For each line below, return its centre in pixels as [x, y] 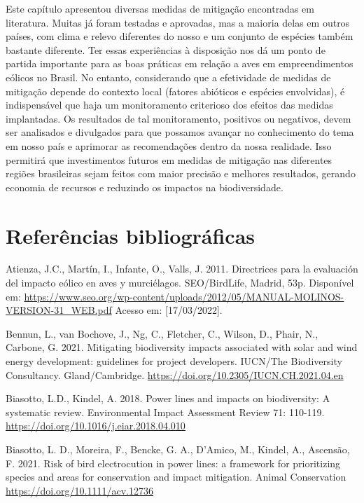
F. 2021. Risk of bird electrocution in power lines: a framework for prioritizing [173, 463]
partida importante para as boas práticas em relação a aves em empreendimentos [180, 63]
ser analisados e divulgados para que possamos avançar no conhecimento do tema [180, 132]
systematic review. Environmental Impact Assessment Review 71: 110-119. [165, 412]
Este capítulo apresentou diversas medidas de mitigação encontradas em [160, 8]
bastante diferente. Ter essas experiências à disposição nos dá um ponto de [166, 49]
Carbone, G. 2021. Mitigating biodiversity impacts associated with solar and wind [182, 347]
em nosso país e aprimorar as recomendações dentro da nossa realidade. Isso [169, 145]
